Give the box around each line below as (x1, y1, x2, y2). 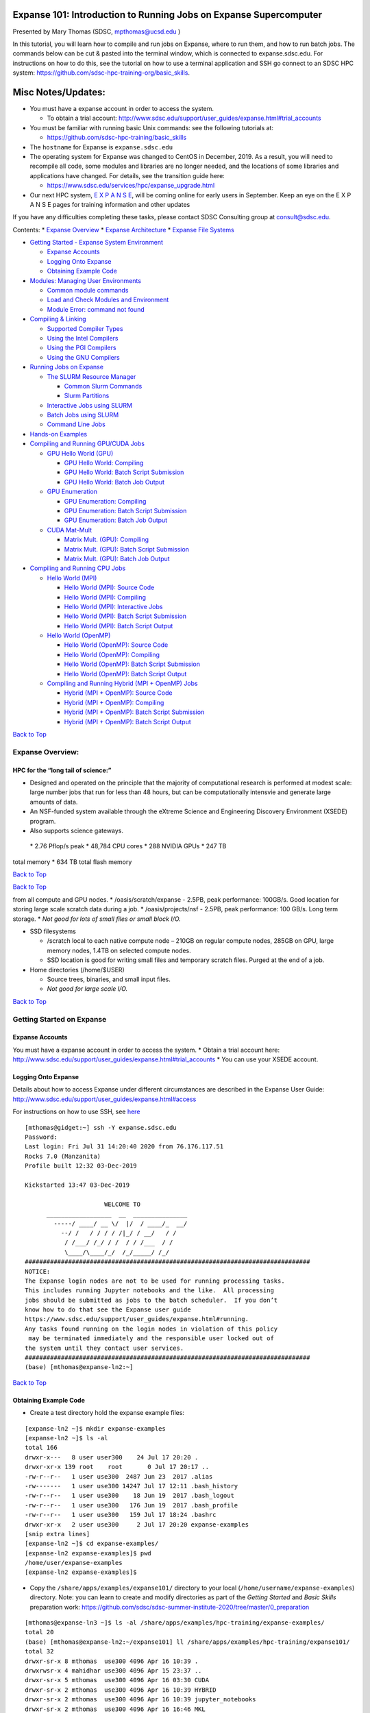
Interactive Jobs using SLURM (47, 401, 133, 409)
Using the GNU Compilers (47, 353, 120, 361)
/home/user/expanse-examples (25, 1559, 123, 1567)
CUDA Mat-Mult (47, 526, 92, 534)
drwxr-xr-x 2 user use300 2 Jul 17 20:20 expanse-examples (25, 1520, 249, 1528)
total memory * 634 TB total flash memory (12, 857, 132, 866)
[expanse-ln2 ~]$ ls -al (25, 1434, 108, 1442)
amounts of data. (29, 798, 78, 806)
